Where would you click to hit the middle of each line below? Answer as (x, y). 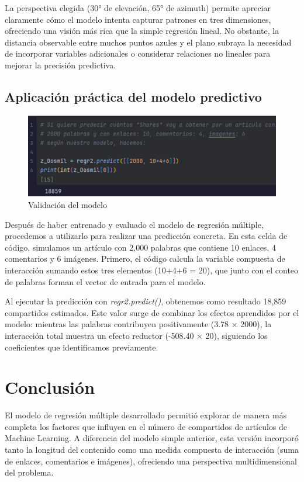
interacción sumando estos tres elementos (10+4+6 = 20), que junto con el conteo (152, 270)
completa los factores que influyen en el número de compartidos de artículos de (146, 426)
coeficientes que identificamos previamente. (82, 347)
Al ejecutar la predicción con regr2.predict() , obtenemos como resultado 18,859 (146, 301)
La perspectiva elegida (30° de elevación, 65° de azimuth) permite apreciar (138, 8)
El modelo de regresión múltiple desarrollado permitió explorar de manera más (146, 415)
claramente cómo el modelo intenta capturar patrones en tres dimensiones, (138, 19)
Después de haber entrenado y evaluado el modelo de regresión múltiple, (134, 224)
